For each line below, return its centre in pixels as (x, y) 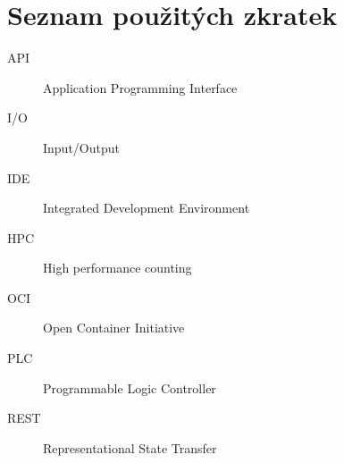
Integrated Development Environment (147, 208)
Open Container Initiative (114, 328)
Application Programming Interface (140, 87)
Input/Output (81, 147)
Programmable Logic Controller (130, 387)
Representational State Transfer (130, 447)
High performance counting (117, 268)
